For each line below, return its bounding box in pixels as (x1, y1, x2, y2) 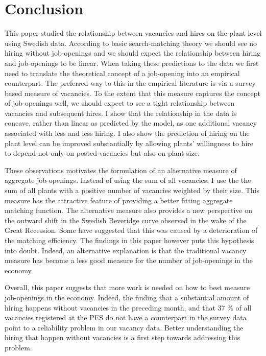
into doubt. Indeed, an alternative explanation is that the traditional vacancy (5, 245, 247, 255)
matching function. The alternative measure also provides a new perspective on (5, 205, 252, 216)
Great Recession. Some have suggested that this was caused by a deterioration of (5, 225, 258, 235)
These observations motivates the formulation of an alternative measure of (5, 164, 237, 175)
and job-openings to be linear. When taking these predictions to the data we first (5, 57, 259, 68)
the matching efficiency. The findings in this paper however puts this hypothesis (5, 235, 254, 245)
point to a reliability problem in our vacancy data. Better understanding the (5, 322, 244, 333)
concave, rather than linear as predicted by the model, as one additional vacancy (5, 117, 257, 128)
